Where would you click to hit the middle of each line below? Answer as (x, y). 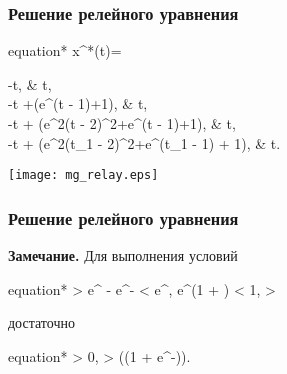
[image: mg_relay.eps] (83, 175)
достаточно (41, 322)
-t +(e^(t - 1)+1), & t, (78, 103)
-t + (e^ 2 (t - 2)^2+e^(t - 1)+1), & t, (122, 123)
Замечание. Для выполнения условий (123, 255)
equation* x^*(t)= (65, 50)
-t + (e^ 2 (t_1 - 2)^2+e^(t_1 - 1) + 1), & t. (144, 142)
